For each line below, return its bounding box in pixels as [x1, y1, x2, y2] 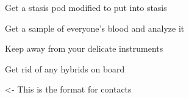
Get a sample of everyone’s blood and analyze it [5, 21, 185, 34]
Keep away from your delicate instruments [5, 42, 163, 55]
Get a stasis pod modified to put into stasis [5, 1, 167, 13]
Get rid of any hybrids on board [5, 62, 125, 75]
